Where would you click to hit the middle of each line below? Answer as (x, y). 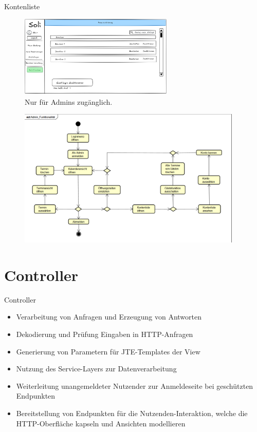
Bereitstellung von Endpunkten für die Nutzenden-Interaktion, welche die (132, 413)
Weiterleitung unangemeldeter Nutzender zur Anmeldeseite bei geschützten (135, 386)
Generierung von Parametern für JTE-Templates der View (108, 351)
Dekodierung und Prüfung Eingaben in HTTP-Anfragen (105, 334)
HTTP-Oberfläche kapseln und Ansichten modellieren (101, 423)
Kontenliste (22, 6)
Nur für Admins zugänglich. (69, 101)
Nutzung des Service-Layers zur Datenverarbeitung (96, 369)
